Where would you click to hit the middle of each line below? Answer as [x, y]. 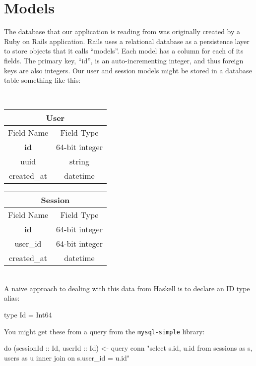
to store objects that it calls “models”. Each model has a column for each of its [124, 51]
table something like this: [42, 80]
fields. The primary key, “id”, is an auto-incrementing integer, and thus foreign [124, 60]
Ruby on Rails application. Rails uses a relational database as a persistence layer [127, 41]
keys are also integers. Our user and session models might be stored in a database [128, 70]
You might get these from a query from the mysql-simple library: [104, 331]
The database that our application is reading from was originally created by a [122, 31]
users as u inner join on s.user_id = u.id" [67, 357]
